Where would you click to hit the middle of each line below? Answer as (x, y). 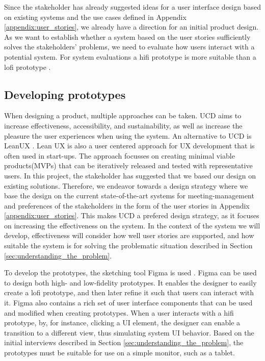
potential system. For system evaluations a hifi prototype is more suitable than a (130, 56)
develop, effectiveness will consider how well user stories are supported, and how (129, 235)
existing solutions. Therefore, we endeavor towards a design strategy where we (126, 185)
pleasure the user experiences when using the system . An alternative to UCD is (128, 135)
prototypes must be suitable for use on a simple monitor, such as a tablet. (120, 353)
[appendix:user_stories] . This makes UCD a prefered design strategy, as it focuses (132, 215)
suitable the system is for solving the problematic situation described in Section (128, 246)
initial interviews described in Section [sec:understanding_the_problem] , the (124, 342)
